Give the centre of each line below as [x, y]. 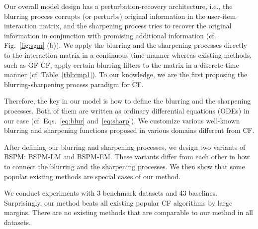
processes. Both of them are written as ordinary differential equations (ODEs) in [127, 110]
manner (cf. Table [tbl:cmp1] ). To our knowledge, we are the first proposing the [126, 74]
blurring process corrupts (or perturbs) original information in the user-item [120, 16]
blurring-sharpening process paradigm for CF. [74, 84]
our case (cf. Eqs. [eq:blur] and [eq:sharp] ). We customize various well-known [122, 120]
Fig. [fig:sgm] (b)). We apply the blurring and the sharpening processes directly [126, 45]
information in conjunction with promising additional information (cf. [110, 35]
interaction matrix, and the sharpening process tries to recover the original [118, 26]
